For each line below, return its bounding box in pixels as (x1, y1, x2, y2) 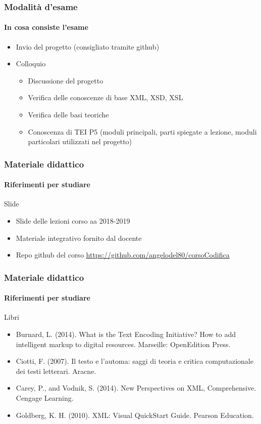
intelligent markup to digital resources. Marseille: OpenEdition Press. (16, 338, 231, 349)
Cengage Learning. (16, 393, 74, 403)
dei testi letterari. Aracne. (16, 365, 96, 376)
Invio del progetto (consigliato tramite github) (16, 41, 160, 52)
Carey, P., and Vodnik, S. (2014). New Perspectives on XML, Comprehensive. (16, 383, 256, 393)
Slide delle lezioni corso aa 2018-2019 (16, 216, 130, 226)
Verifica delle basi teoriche (28, 109, 109, 120)
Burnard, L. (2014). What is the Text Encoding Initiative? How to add (16, 329, 236, 340)
